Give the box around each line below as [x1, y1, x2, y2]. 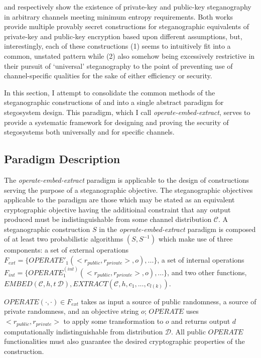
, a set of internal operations [157, 255, 244, 265]
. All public [171, 326, 206, 336]
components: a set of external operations [4, 245, 129, 255]
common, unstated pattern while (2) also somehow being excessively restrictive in [4, 50, 255, 61]
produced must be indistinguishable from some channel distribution [4, 214, 212, 224]
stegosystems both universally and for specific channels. [4, 127, 175, 137]
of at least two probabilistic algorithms [4, 233, 123, 244]
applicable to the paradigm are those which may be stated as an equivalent [4, 194, 235, 205]
